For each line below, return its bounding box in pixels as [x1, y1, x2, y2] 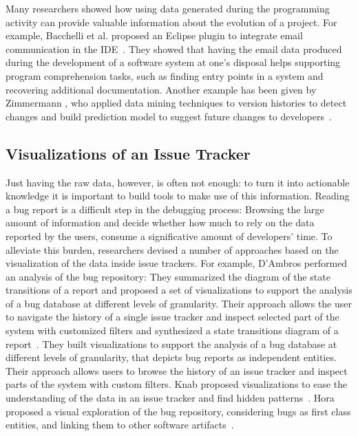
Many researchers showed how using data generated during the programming [6, 1, 330, 15]
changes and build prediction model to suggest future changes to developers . [6, 109, 332, 123]
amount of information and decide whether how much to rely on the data [6, 215, 315, 230]
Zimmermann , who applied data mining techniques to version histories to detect [6, 96, 347, 110]
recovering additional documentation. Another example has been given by [6, 82, 317, 96]
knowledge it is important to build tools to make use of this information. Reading [6, 188, 350, 203]
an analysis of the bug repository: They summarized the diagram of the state [6, 269, 330, 283]
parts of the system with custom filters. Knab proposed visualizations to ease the [6, 377, 348, 391]
